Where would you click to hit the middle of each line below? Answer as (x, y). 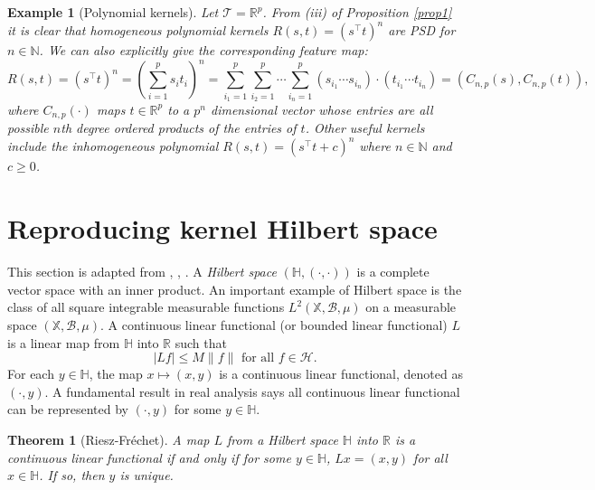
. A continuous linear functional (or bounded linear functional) (274, 324)
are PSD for (422, 30)
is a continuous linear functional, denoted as (341, 374)
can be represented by (68, 409)
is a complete (393, 272)
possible (28, 128)
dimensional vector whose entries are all (322, 109)
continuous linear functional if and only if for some (149, 457)
